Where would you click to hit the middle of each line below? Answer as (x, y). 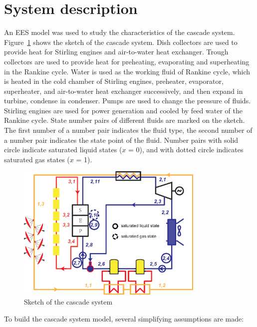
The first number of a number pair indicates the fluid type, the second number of (128, 130)
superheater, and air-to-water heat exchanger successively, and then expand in (124, 91)
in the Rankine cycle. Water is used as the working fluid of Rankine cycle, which (127, 71)
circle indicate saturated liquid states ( (63, 150)
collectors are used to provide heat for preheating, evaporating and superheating (127, 61)
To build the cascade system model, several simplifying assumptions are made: (124, 318)
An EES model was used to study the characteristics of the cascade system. (120, 32)
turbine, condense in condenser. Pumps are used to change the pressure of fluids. (128, 101)
